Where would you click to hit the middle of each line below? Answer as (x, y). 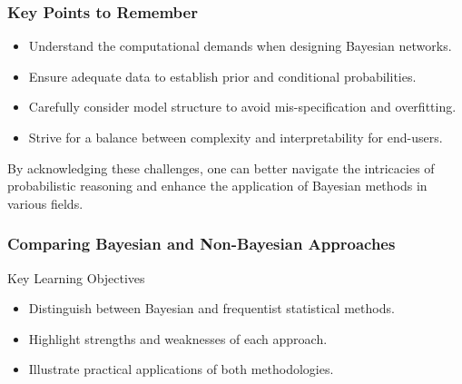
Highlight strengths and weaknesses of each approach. (178, 338)
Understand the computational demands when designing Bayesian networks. (240, 46)
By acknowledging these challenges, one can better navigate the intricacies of (221, 167)
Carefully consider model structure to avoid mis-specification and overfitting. (242, 107)
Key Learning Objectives (76, 277)
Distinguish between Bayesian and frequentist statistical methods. (211, 308)
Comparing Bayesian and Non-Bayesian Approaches (202, 244)
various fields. (45, 203)
